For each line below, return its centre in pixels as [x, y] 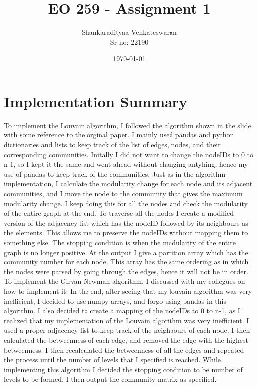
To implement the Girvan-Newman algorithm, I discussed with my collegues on [125, 281]
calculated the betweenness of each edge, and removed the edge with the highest [126, 339]
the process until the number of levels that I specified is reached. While [113, 359]
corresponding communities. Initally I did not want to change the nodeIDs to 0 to [129, 154]
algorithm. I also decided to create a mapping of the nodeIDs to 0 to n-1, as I [122, 311]
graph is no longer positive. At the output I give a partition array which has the [126, 252]
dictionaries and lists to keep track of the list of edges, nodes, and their [112, 145]
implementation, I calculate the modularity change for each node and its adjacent [128, 184]
